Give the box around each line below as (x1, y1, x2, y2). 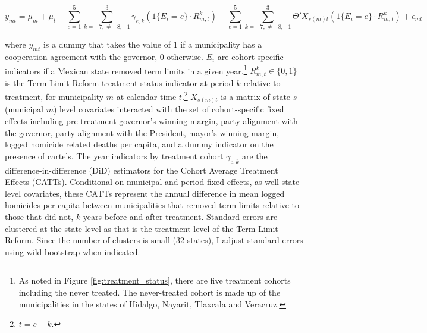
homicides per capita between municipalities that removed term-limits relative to (5, 199, 300, 211)
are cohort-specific (217, 50, 284, 62)
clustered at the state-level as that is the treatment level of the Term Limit (5, 222, 278, 234)
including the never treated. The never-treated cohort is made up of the (18, 285, 281, 298)
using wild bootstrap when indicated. (5, 245, 140, 257)
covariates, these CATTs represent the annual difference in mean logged (23, 187, 285, 199)
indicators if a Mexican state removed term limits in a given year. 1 (5, 62, 247, 77)
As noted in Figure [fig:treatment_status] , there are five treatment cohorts (18, 274, 291, 287)
